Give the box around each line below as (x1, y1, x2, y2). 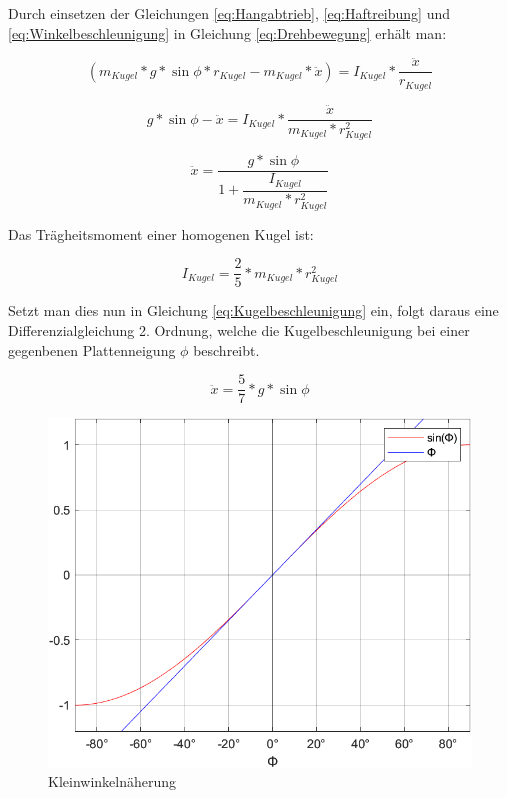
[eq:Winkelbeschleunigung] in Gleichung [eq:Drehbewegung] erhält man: (8, 22, 447, 43)
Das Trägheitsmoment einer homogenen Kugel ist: (8, 223, 314, 244)
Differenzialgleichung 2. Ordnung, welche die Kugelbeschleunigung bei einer (8, 320, 470, 340)
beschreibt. (193, 339, 260, 360)
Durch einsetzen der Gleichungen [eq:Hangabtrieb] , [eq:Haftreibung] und (8, 3, 451, 23)
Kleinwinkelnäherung (48, 771, 177, 792)
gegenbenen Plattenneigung (8, 339, 176, 360)
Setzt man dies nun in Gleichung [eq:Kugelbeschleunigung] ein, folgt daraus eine (8, 300, 499, 321)
